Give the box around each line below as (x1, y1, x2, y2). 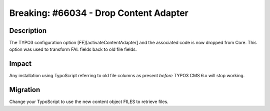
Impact (9, 60, 32, 68)
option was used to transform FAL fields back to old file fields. (9, 46, 137, 52)
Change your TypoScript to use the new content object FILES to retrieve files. (9, 99, 168, 105)
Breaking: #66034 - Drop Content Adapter (9, 7, 188, 18)
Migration (9, 86, 40, 94)
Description (9, 26, 47, 35)
